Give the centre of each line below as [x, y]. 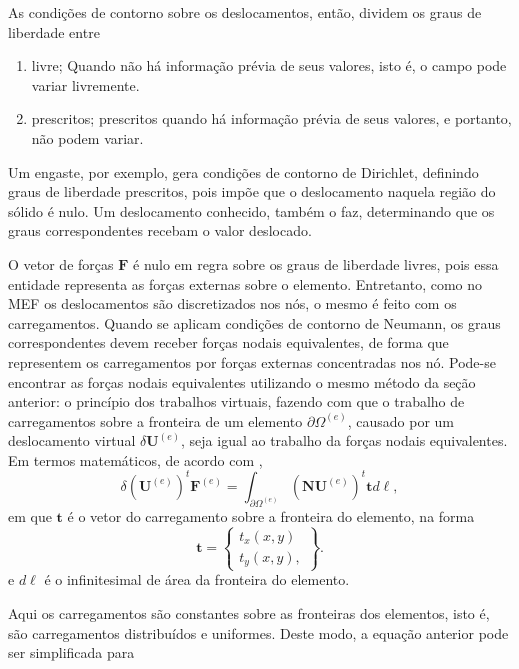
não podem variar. [87, 137]
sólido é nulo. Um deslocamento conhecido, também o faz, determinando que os [251, 210]
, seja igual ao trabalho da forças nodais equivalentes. [344, 440]
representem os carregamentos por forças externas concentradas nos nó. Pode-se [252, 361]
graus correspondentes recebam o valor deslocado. [160, 230]
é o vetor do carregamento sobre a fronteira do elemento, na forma [271, 515]
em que [30, 515]
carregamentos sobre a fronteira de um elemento [155, 420]
